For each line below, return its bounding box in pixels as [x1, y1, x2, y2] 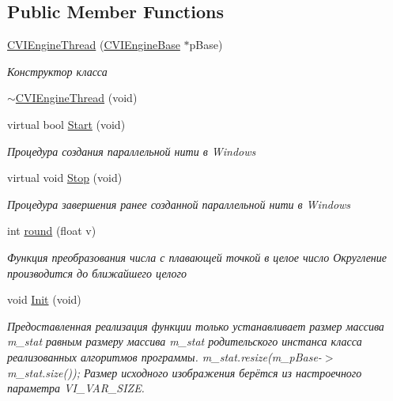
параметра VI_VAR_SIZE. [7, 380, 145, 396]
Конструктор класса [7, 62, 108, 79]
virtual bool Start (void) [7, 115, 126, 132]
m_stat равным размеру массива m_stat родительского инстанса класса [7, 333, 362, 350]
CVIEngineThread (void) [15, 89, 138, 106]
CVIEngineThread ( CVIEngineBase [7, 36, 180, 53]
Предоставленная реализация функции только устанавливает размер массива [7, 317, 384, 334]
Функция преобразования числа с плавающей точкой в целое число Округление [7, 248, 387, 265]
